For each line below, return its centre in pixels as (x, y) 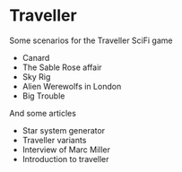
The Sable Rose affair (62, 67)
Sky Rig (36, 76)
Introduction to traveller (65, 159)
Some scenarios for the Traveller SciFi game (91, 40)
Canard (36, 57)
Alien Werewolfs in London (72, 86)
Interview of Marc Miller (66, 150)
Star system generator (64, 130)
